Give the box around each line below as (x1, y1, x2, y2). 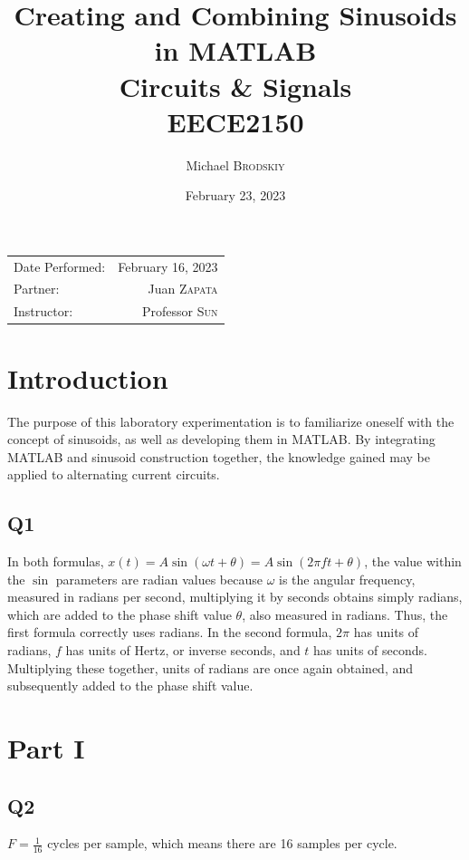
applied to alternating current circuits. (7, 465, 220, 484)
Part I (7, 730, 85, 767)
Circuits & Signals (119, 67, 352, 104)
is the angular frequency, (279, 569, 416, 588)
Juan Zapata (148, 279, 218, 298)
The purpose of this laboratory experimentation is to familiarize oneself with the (7, 411, 455, 430)
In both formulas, (7, 552, 104, 571)
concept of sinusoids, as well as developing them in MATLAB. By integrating (7, 430, 435, 449)
